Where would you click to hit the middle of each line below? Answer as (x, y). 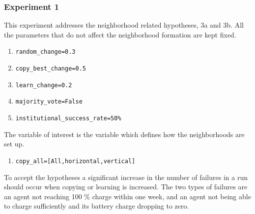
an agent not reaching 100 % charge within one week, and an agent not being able (127, 196)
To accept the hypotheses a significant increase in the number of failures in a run (126, 177)
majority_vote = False (49, 102)
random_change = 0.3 (45, 52)
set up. (14, 144)
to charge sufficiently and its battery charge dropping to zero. (97, 206)
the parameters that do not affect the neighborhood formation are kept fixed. (120, 34)
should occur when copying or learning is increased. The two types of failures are (126, 187)
